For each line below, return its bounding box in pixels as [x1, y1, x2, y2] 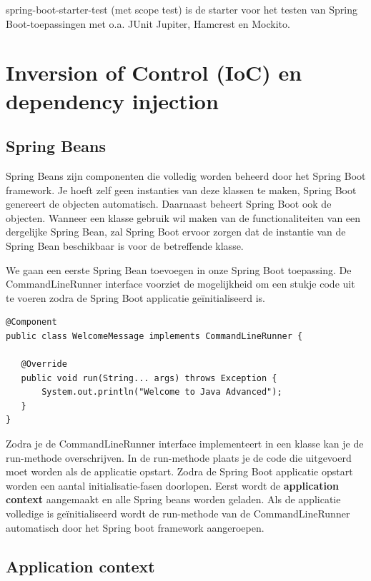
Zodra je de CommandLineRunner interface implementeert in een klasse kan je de [6, 436, 364, 451]
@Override [21, 359, 67, 370]
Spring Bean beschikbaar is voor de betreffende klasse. [6, 238, 244, 253]
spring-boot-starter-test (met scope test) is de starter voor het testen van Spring [6, 2, 358, 16]
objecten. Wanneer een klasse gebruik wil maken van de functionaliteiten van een [6, 210, 361, 225]
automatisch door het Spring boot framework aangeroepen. [6, 520, 264, 535]
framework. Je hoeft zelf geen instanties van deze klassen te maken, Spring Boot [6, 182, 357, 197]
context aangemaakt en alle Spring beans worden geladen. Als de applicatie [6, 492, 341, 507]
